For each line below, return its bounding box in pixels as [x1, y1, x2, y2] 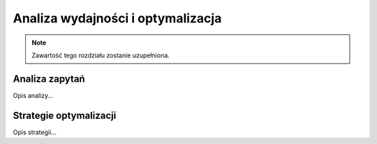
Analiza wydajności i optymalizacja [13, 10, 222, 26]
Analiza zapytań [13, 73, 85, 85]
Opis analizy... [13, 91, 54, 99]
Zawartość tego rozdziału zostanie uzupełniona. [31, 51, 170, 59]
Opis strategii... [13, 128, 57, 136]
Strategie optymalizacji [13, 109, 117, 122]
